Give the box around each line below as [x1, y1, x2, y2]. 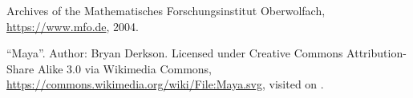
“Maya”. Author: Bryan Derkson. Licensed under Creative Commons [6, 45, 343, 61]
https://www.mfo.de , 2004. [6, 18, 139, 34]
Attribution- [346, 45, 407, 61]
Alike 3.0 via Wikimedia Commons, [37, 60, 213, 76]
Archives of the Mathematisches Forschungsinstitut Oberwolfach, [6, 2, 326, 18]
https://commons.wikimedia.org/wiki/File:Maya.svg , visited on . [6, 76, 324, 92]
